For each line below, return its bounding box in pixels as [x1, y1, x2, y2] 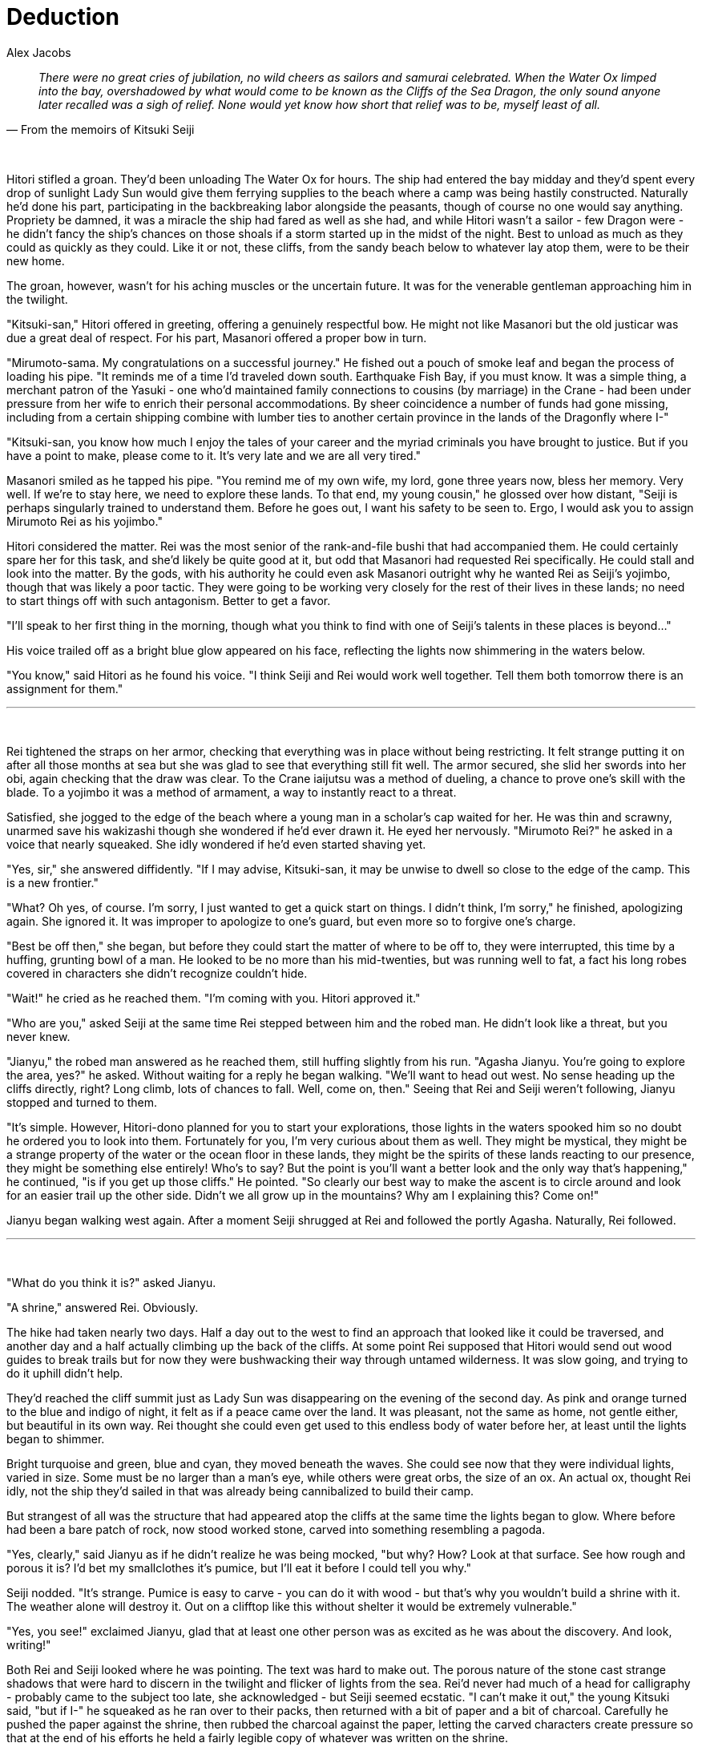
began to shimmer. [6, 1431, 105, 1446]
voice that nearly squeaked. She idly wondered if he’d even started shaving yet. [6, 837, 426, 851]
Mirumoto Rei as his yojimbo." [6, 514, 163, 528]
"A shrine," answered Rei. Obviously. [6, 1300, 199, 1314]
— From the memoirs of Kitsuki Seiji [6, 122, 195, 136]
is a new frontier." [6, 875, 99, 890]
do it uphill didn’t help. [6, 1366, 123, 1380]
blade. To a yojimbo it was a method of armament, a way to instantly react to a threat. [6, 785, 457, 799]
